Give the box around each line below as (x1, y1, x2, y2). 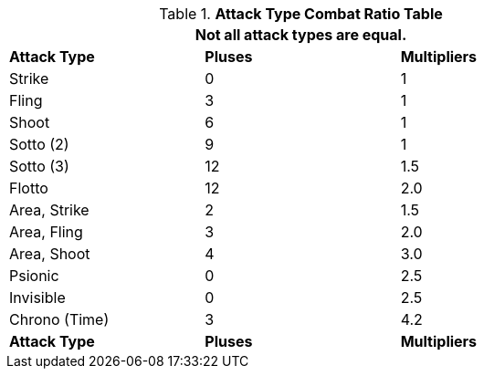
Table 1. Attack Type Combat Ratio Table (159, 5, 443, 23)
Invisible (9, 288, 66, 307)
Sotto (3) (9, 157, 69, 175)
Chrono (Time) (9, 310, 110, 329)
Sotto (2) (9, 135, 69, 153)
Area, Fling (9, 223, 83, 241)
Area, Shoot (9, 245, 90, 263)
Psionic (9, 266, 59, 285)
